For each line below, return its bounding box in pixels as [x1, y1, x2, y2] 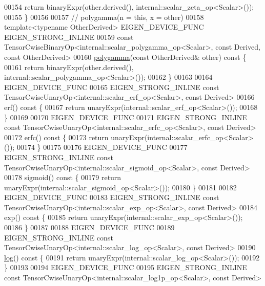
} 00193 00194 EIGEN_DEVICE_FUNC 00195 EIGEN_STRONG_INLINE [4, 262, 247, 273]
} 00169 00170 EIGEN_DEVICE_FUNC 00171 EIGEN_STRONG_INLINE [4, 112, 247, 122]
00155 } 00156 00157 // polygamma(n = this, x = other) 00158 [4, 11, 204, 22]
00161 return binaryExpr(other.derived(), [4, 61, 134, 72]
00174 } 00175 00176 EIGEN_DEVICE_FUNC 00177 [16, 142, 188, 152]
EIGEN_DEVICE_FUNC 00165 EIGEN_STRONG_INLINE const [4, 81, 219, 92]
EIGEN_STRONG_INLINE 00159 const [4, 31, 134, 42]
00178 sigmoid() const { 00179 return [4, 172, 121, 183]
